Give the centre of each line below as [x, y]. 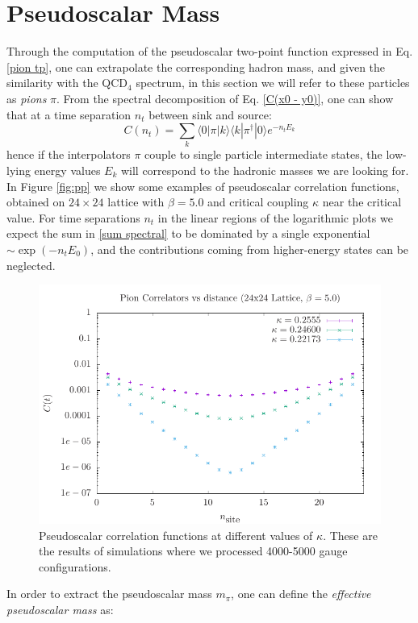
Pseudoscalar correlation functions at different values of [176, 535]
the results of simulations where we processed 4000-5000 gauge [193, 551]
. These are [350, 535]
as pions [27, 98]
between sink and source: [210, 114]
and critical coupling [258, 202]
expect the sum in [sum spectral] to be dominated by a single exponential [188, 233]
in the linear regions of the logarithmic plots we [275, 217]
